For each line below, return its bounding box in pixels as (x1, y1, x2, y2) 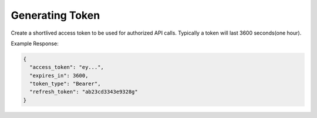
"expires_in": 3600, (29, 72, 89, 79)
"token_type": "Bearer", (29, 80, 101, 87)
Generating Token (11, 9, 100, 22)
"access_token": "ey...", (29, 64, 104, 70)
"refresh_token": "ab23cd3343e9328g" (29, 89, 138, 95)
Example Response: (11, 40, 59, 47)
